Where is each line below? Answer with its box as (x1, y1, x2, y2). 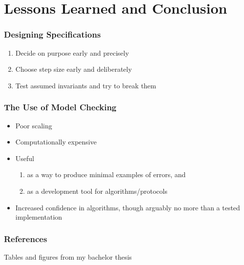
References (4, 232, 47, 245)
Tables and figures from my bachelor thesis (4, 251, 132, 262)
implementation (15, 212, 62, 222)
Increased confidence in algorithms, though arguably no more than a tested (15, 202, 240, 212)
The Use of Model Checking (4, 101, 117, 113)
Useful (15, 153, 34, 163)
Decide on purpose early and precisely (15, 47, 129, 58)
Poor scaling (15, 120, 52, 130)
